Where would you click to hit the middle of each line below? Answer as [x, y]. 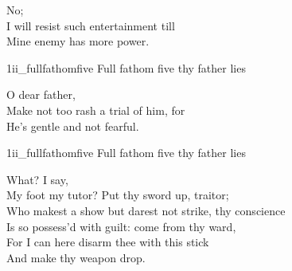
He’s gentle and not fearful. [73, 126]
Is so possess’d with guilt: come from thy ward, [121, 226]
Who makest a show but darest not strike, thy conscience [146, 210]
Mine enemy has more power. [78, 41]
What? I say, [37, 179]
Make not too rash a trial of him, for [96, 110]
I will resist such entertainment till [91, 25]
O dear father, [41, 94]
